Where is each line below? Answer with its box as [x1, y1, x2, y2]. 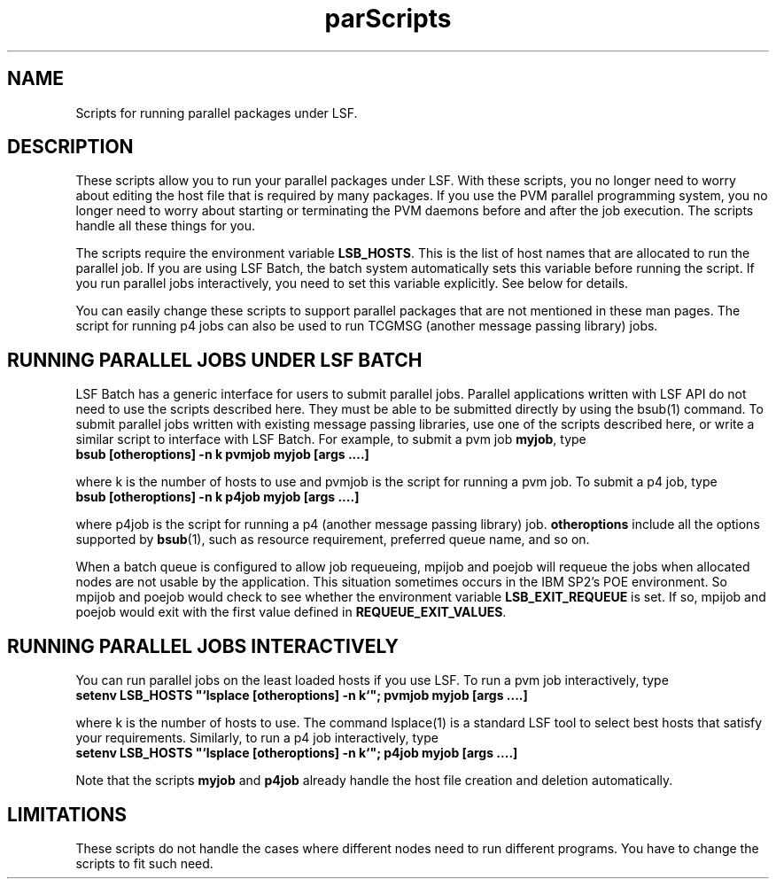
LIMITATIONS [7, 803, 128, 826]
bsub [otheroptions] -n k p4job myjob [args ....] [75, 489, 360, 505]
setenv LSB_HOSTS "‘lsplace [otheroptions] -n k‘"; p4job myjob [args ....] [75, 745, 518, 761]
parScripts [324, 4, 452, 34]
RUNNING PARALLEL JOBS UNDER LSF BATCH [7, 348, 423, 371]
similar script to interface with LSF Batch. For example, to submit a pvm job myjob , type [75, 431, 586, 447]
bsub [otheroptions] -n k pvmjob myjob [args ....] [75, 447, 369, 462]
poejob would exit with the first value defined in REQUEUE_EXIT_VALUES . [75, 604, 507, 620]
